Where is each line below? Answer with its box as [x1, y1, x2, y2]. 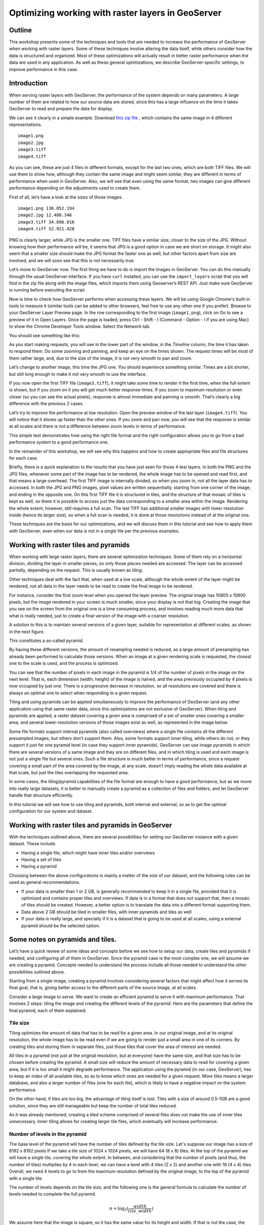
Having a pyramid [21, 863, 57, 869]
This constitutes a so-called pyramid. [9, 637, 84, 643]
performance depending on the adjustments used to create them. [9, 185, 141, 191]
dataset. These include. [9, 841, 57, 847]
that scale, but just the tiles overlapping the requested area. [9, 770, 129, 776]
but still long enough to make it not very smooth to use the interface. [9, 371, 147, 377]
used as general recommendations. [9, 880, 81, 885]
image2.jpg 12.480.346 [18, 212, 72, 218]
